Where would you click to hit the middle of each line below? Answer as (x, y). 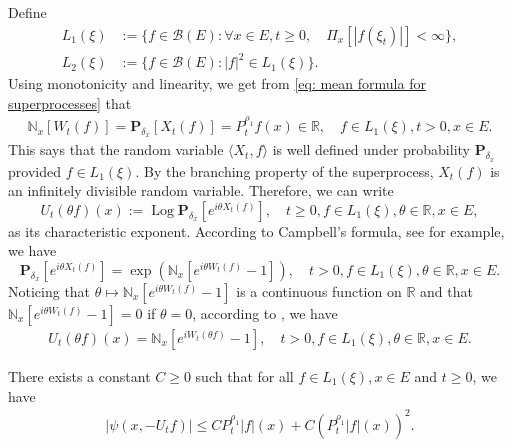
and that (446, 290)
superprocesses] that (70, 102)
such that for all (244, 375)
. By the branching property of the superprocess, (284, 170)
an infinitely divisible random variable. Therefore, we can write (201, 190)
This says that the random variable (116, 149)
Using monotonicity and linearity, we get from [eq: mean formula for (217, 83)
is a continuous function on (319, 290)
